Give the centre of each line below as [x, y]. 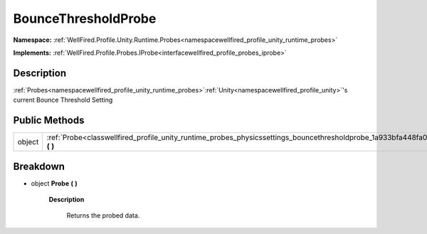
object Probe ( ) [54, 183]
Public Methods [49, 121]
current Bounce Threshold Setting [63, 100]
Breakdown [39, 166]
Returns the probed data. [103, 216]
